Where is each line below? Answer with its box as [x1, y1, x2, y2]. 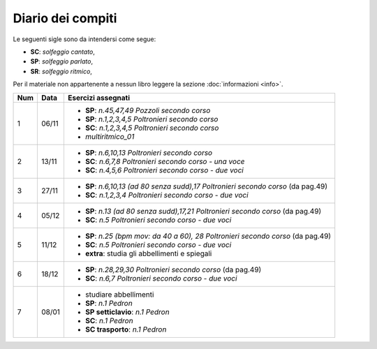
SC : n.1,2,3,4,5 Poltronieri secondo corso [84, 123, 219, 133]
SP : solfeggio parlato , [30, 57, 94, 66]
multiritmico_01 [84, 131, 135, 141]
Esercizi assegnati [67, 93, 131, 103]
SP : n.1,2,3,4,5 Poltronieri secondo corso [84, 114, 219, 124]
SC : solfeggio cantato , [30, 47, 96, 56]
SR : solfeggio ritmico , [30, 67, 92, 75]
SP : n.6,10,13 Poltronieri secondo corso [84, 147, 213, 157]
